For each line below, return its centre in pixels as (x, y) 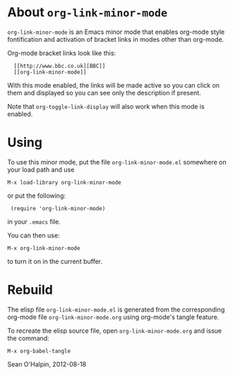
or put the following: (36, 196)
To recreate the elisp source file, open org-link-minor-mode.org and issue (115, 331)
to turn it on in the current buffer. (55, 261)
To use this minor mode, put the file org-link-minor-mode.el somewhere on (117, 162)
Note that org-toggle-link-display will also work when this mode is (106, 106)
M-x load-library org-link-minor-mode (64, 182)
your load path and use (41, 169)
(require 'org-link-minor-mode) (58, 208)
